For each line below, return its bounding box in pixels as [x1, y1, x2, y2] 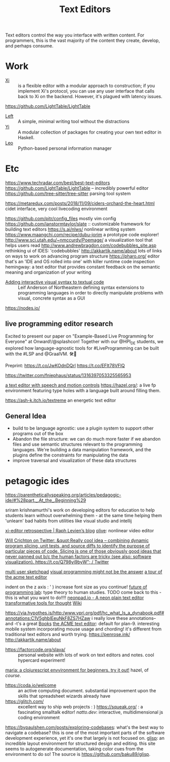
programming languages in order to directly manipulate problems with [18, 290, 163, 296]
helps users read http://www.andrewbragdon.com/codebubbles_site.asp [5, 242, 157, 248]
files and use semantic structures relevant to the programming [12, 441, 143, 447]
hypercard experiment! [18, 657, 66, 663]
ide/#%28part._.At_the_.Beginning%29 [5, 497, 86, 503]
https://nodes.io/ [5, 305, 40, 311]
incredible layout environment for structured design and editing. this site [5, 740, 156, 747]
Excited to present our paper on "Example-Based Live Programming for [5, 333, 154, 339]
